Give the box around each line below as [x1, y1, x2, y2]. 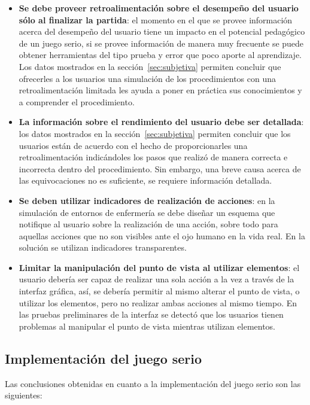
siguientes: [5, 389, 42, 401]
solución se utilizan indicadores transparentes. [19, 241, 187, 254]
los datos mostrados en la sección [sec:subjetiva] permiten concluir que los [19, 127, 291, 139]
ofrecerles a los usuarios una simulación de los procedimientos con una [19, 72, 276, 84]
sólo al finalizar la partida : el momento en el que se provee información [19, 13, 293, 26]
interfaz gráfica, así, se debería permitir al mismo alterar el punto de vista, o [19, 285, 300, 297]
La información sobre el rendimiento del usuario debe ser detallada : [19, 115, 304, 128]
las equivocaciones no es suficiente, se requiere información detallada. [19, 174, 272, 187]
